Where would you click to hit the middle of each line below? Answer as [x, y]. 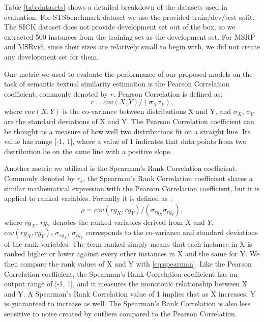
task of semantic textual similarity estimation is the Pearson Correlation [117, 84]
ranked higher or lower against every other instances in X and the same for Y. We [132, 254]
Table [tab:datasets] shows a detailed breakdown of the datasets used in [116, 7]
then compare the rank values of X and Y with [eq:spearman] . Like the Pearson [128, 264]
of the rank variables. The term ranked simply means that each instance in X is [128, 243]
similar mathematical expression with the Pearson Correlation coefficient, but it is [132, 188]
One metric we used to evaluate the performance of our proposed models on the [128, 74]
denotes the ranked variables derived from [118, 222]
